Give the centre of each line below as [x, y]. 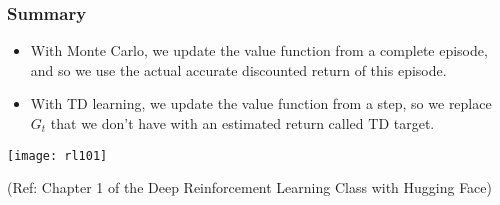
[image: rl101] [57, 155]
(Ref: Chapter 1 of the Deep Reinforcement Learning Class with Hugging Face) [250, 187]
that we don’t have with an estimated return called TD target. [242, 123]
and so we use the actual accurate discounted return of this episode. [238, 69]
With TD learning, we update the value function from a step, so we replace [261, 103]
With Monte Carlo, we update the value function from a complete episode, [259, 50]
